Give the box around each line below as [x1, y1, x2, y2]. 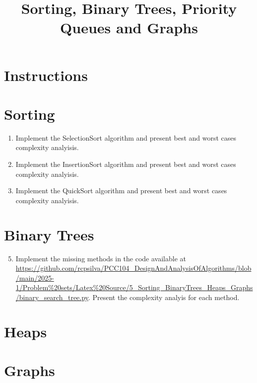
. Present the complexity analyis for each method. [88, 292, 240, 302]
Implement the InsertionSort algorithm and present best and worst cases [15, 159, 236, 169]
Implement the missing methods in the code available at [15, 253, 186, 263]
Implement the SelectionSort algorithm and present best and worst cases [15, 132, 237, 143]
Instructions [4, 65, 88, 85]
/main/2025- [15, 272, 54, 283]
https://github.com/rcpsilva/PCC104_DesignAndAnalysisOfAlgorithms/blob [15, 263, 252, 273]
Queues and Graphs [60, 17, 198, 38]
